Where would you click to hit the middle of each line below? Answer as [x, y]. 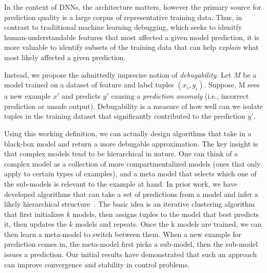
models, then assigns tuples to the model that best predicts [166, 214]
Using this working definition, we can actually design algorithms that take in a [128, 133]
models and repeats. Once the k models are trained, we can [168, 224]
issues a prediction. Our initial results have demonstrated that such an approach [130, 254]
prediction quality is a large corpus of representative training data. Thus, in [123, 17]
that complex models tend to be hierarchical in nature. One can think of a [121, 153]
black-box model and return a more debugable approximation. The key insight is [131, 143]
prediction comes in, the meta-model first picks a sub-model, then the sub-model [131, 244]
